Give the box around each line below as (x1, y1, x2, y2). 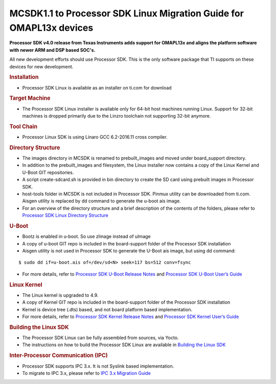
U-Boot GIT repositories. (22, 169, 74, 175)
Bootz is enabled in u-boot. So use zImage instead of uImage (22, 233, 151, 240)
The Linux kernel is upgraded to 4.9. (22, 292, 99, 298)
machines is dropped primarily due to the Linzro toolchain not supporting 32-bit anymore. (22, 113, 211, 119)
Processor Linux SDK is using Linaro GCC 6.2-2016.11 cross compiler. (22, 134, 168, 140)
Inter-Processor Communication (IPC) (9, 352, 108, 359)
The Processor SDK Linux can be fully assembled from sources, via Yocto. (22, 335, 179, 341)
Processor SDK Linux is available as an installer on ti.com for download (22, 84, 172, 91)
